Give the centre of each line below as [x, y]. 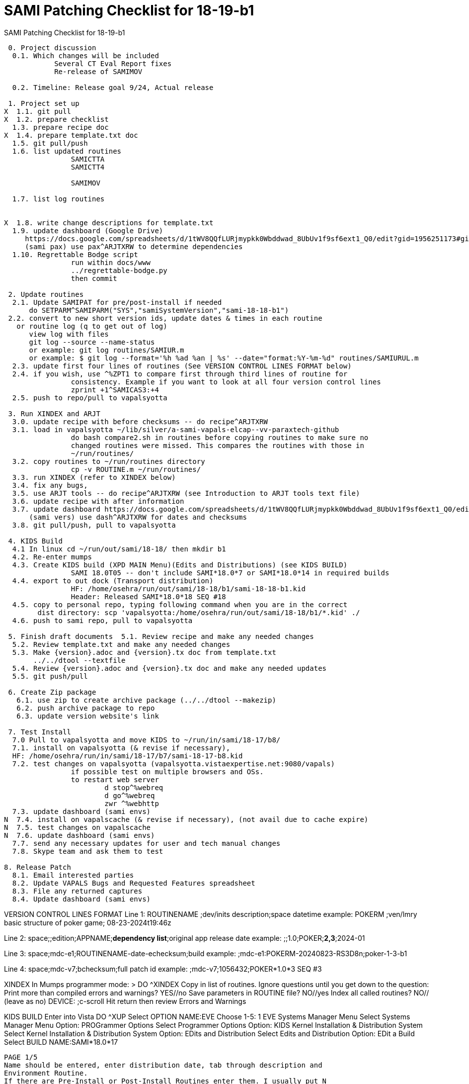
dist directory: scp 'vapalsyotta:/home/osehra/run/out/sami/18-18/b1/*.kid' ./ [199, 612]
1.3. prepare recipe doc [60, 127]
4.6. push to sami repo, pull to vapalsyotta [102, 620]
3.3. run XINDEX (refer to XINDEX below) [94, 477]
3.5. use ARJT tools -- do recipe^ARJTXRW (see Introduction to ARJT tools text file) [186, 493]
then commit [94, 278]
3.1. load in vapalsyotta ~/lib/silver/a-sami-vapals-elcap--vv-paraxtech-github [176, 429]
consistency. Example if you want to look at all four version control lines [226, 382]
